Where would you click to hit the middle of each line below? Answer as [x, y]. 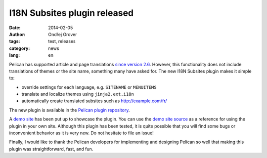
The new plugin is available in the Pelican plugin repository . [69, 110]
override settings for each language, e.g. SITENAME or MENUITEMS [89, 87]
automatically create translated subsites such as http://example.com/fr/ [94, 101]
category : [20, 48]
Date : [15, 28]
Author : [17, 34]
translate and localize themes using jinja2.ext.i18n [78, 94]
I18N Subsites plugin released [71, 13]
